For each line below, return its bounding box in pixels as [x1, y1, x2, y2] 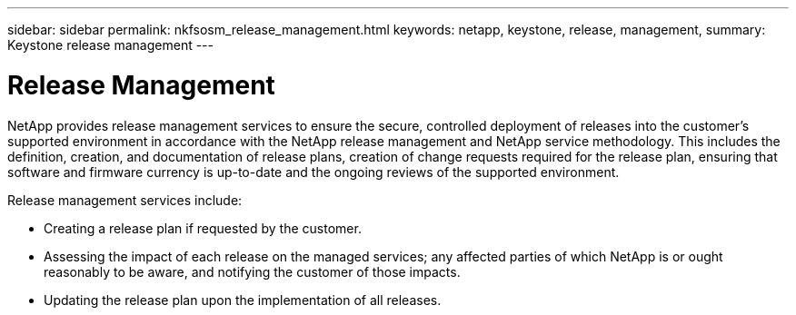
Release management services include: [7, 192, 243, 208]
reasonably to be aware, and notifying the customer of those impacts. [44, 263, 461, 280]
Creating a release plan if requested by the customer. [44, 220, 362, 236]
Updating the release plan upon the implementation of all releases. [44, 291, 442, 308]
